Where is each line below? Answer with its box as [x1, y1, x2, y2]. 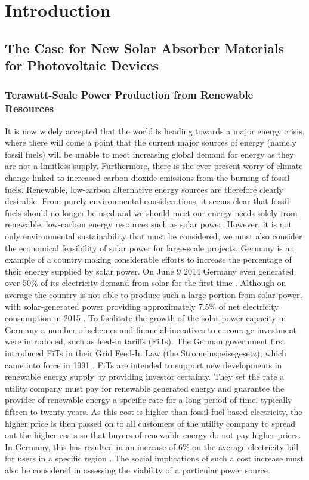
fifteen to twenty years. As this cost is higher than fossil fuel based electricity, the [5, 405, 302, 417]
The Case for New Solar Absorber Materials [5, 38, 285, 57]
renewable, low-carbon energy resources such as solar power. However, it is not [5, 218, 292, 230]
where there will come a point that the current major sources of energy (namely [5, 136, 296, 149]
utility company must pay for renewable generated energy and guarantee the [5, 381, 285, 394]
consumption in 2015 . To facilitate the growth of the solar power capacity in [5, 312, 286, 324]
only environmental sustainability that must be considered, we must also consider [5, 230, 302, 242]
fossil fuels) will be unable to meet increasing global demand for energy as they [5, 147, 294, 160]
